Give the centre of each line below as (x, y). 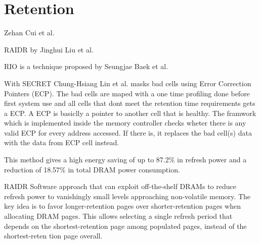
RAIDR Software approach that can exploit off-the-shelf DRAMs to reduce (120, 186)
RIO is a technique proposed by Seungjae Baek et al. (86, 66)
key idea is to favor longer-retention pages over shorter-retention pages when (122, 206)
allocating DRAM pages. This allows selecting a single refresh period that (118, 216)
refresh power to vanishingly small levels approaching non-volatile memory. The (127, 196)
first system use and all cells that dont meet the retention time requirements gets (130, 103)
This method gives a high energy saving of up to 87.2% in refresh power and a (125, 160)
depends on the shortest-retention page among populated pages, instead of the (125, 226)
